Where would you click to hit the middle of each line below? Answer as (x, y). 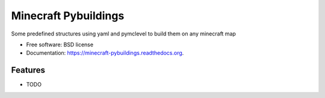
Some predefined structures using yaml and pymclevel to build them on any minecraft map (123, 34)
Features (28, 70)
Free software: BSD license (60, 44)
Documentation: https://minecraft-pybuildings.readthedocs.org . (105, 53)
